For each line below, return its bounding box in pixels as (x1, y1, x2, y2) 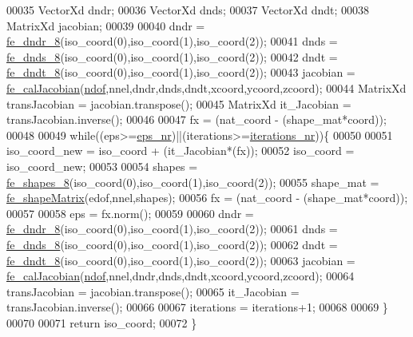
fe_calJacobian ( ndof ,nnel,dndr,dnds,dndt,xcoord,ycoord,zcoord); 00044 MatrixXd (6, 79, 407, 96)
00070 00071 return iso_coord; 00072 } (6, 314, 197, 331)
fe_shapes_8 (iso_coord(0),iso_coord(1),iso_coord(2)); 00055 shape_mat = (6, 173, 379, 190)
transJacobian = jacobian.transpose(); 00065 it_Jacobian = (6, 283, 300, 299)
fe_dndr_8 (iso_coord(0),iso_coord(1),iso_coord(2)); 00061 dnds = (6, 220, 338, 237)
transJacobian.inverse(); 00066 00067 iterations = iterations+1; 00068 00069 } (6, 299, 388, 315)
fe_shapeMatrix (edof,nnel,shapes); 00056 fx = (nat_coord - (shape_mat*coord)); (6, 189, 408, 206)
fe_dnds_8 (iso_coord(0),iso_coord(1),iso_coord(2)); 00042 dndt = (6, 48, 338, 65)
